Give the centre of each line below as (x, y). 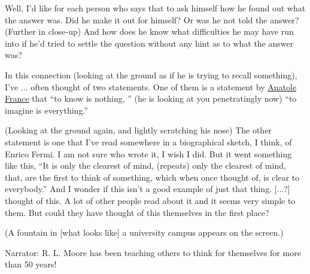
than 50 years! (31, 264)
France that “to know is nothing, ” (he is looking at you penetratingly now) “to (151, 98)
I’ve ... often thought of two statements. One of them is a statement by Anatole (151, 86)
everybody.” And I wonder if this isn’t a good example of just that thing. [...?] (148, 189)
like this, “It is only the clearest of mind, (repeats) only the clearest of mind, (145, 165)
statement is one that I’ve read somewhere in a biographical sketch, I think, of (148, 141)
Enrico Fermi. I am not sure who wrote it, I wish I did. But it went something (148, 153)
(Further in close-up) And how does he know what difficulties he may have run (149, 31)
